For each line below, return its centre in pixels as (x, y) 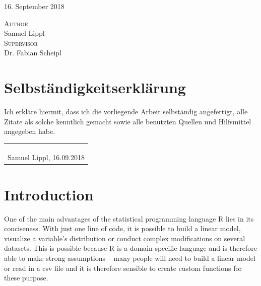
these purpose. (26, 278)
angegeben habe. (30, 131)
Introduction (49, 194)
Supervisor (21, 43)
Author (16, 23)
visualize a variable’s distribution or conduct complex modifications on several (125, 238)
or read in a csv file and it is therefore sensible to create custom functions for (123, 268)
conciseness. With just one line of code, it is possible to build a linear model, (122, 228)
